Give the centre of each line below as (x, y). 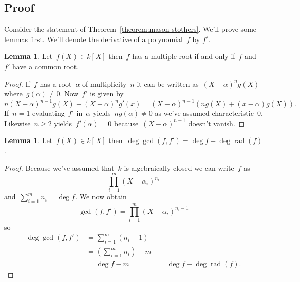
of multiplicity (105, 83)
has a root (56, 83)
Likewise (17, 123)
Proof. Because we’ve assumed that (59, 167)
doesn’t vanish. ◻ (217, 123)
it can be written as (168, 83)
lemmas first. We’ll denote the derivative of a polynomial (93, 39)
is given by (107, 94)
